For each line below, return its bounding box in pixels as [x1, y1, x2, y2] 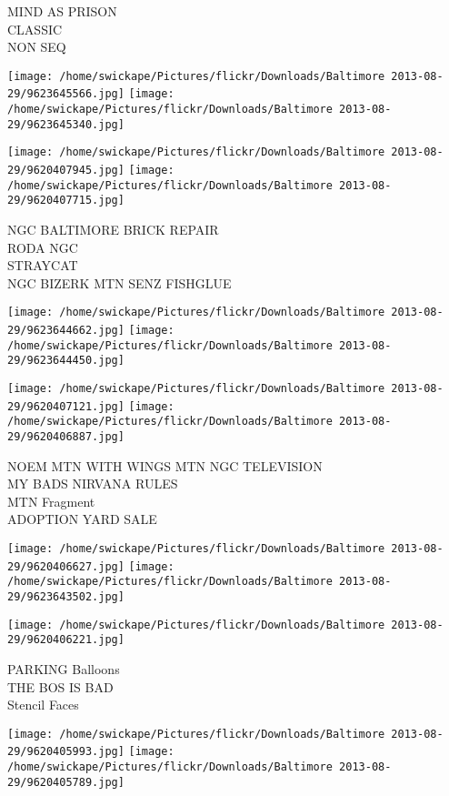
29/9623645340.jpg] [7, 117, 125, 131]
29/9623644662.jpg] [7, 324, 125, 338]
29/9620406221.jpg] [7, 633, 125, 647]
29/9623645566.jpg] [7, 87, 125, 101]
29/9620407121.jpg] [7, 399, 125, 413]
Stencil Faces [7, 695, 79, 714]
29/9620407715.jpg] [7, 194, 125, 207]
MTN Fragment [7, 491, 95, 510]
